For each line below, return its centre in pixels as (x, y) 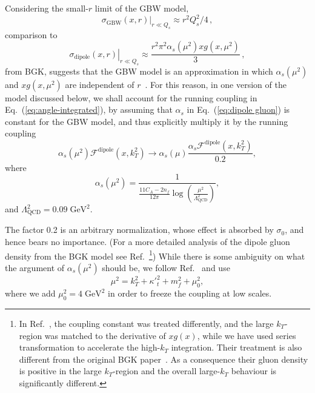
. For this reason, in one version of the (216, 84)
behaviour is (254, 371)
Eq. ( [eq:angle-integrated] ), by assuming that (89, 109)
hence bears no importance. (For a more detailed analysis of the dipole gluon (148, 242)
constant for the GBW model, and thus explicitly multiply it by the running (147, 121)
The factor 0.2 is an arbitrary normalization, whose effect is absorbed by (139, 230)
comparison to (31, 34)
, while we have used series (247, 335)
